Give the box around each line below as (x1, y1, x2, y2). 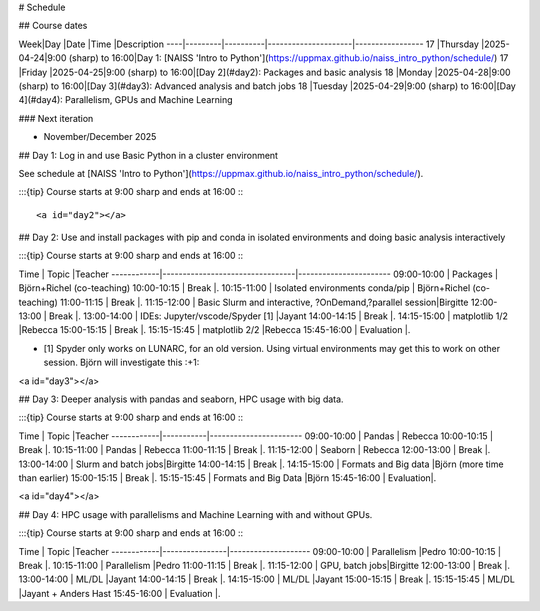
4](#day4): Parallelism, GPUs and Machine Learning (18, 94, 234, 106)
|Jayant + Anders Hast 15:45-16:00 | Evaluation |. (18, 587, 221, 599)
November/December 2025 (43, 131, 157, 143)
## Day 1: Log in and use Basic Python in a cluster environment (18, 149, 279, 161)
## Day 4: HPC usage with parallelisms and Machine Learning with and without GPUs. (18, 508, 373, 520)
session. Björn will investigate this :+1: (43, 356, 200, 369)
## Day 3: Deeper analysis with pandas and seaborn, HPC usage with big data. (18, 393, 344, 405)
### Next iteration (18, 112, 94, 124)
